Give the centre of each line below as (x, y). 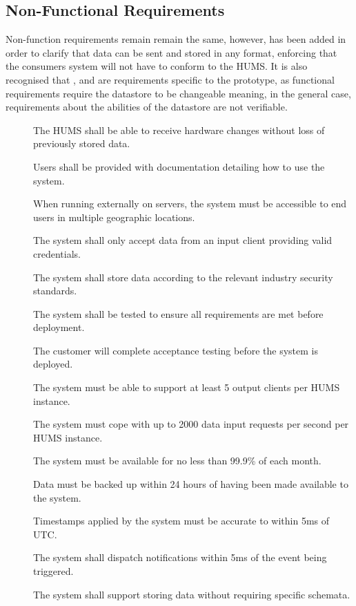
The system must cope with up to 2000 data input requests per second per (191, 424)
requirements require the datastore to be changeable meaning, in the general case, (178, 93)
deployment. (59, 327)
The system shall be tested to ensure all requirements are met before (178, 313)
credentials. (57, 253)
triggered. (53, 571)
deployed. (53, 364)
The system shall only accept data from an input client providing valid (183, 240)
